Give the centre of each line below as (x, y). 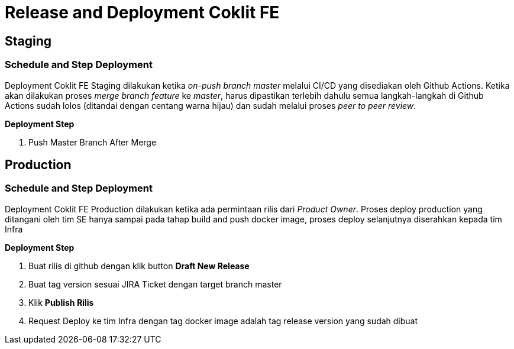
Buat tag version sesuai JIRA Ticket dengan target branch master (155, 284)
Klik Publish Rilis (61, 302)
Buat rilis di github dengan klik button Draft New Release (139, 266)
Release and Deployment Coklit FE (142, 12)
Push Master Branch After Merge (93, 142)
